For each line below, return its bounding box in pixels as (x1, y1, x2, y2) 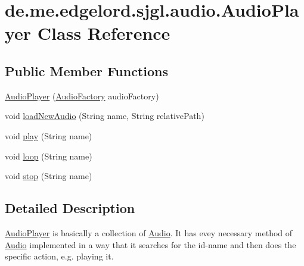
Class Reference (37, 21, 170, 45)
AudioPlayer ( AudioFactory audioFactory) (5, 89, 159, 102)
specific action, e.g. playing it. (5, 250, 114, 262)
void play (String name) (5, 129, 92, 142)
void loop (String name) (5, 149, 92, 162)
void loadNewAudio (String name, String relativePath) (5, 109, 204, 122)
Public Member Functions (5, 61, 168, 80)
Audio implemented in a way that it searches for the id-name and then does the (5, 238, 296, 251)
